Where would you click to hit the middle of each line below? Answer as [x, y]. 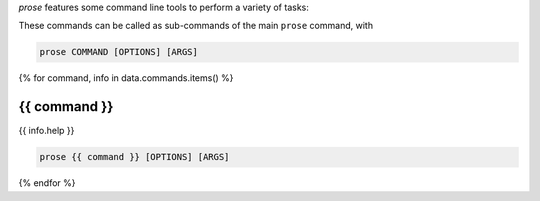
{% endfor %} [47, 183]
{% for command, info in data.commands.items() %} [126, 78]
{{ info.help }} [46, 131]
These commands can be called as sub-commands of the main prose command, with [196, 26]
